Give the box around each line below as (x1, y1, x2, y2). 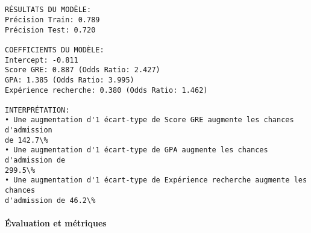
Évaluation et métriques (5, 216, 107, 229)
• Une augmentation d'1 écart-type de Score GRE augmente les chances (5, 116, 294, 125)
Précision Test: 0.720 (5, 25, 96, 34)
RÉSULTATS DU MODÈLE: (5, 5, 92, 14)
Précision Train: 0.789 (5, 15, 100, 24)
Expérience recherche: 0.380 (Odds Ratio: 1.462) (5, 85, 208, 95)
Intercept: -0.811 (5, 55, 78, 64)
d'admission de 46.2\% (5, 196, 96, 205)
